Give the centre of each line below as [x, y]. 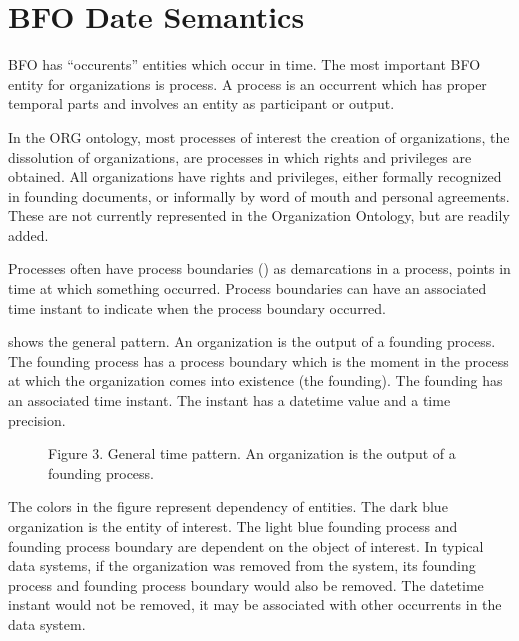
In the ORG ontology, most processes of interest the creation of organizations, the [259, 136]
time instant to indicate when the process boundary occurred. [197, 307]
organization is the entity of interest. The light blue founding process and [233, 526]
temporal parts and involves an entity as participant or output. [201, 103]
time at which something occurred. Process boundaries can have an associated [247, 288]
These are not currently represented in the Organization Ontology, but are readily [259, 215]
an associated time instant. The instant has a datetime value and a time [229, 400]
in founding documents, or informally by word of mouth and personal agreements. [259, 195]
